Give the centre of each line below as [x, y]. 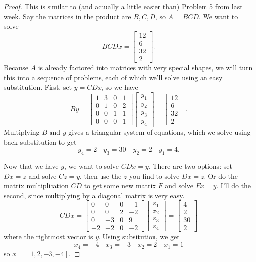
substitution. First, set [38, 87]
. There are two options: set [190, 166]
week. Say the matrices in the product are [68, 16]
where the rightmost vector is [49, 236]
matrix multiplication [36, 185]
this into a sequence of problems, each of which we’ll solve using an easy [113, 77]
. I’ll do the [234, 185]
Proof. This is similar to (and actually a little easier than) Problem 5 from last [123, 6]
